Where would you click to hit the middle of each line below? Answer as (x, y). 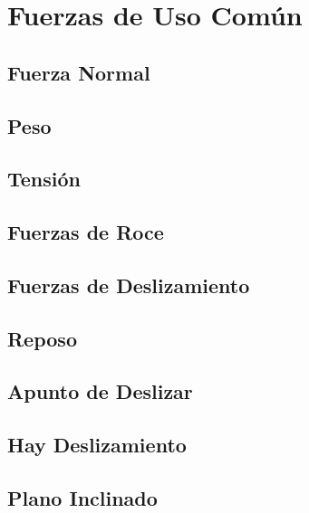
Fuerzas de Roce (86, 232)
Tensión (44, 179)
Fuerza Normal (79, 72)
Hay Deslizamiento (97, 445)
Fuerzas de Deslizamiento (129, 285)
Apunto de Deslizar (100, 391)
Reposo (42, 338)
